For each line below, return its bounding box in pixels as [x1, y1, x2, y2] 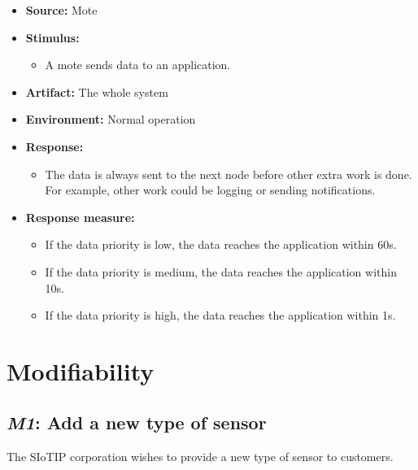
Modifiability [7, 354, 155, 387]
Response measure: [25, 208, 135, 225]
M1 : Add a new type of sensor [7, 410, 267, 435]
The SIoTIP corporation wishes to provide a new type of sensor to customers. [7, 448, 394, 465]
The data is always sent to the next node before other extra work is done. [45, 165, 412, 182]
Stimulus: [25, 28, 80, 46]
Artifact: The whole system [25, 83, 168, 100]
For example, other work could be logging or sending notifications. [45, 181, 376, 198]
